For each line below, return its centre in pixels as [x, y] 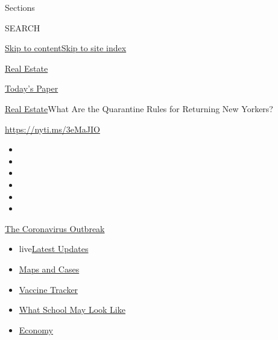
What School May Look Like [72, 310]
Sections [20, 7]
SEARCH [23, 27]
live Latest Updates [54, 249]
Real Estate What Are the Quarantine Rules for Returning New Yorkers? [139, 108]
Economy [36, 329]
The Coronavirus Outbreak [55, 228]
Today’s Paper [32, 88]
